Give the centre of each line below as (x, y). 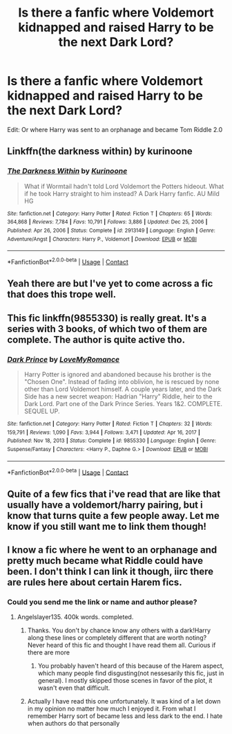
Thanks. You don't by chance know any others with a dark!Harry (119, 630)
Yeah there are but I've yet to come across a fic (110, 284)
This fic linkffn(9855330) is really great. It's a (107, 318)
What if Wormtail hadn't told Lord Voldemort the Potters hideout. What (124, 186)
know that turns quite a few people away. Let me (113, 516)
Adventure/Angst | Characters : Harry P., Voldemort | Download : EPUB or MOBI (102, 239)
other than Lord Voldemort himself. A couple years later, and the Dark (123, 389)
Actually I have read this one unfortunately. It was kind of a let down (124, 701)
